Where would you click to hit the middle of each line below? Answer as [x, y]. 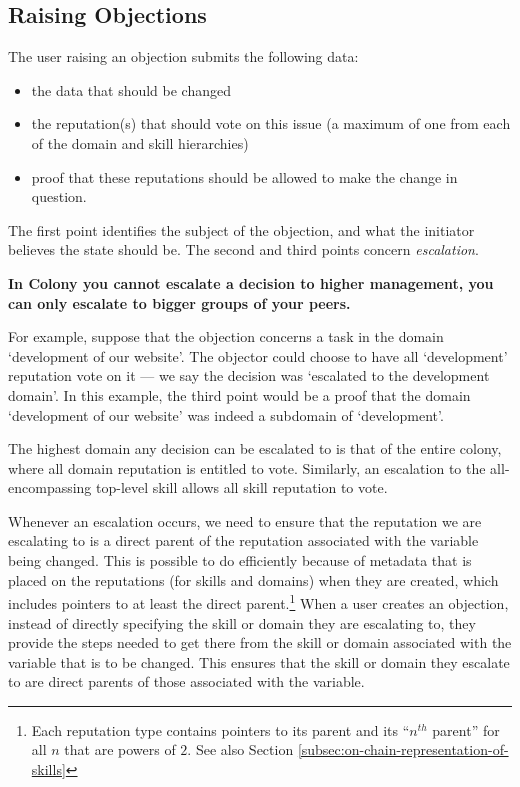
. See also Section [240, 749]
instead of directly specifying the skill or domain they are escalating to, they [242, 622]
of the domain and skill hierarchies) [140, 142]
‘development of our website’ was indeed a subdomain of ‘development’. [226, 414]
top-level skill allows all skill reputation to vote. [242, 487]
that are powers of [120, 749]
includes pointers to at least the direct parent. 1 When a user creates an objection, [258, 601]
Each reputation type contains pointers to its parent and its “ [220, 729]
